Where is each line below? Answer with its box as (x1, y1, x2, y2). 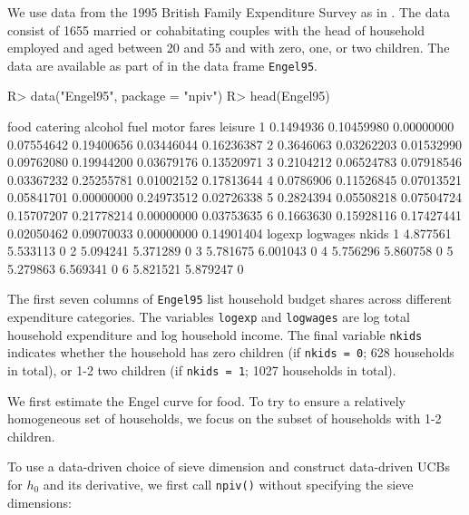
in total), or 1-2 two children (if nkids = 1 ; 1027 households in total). (7, 361, 396, 379)
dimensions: (7, 492, 72, 511)
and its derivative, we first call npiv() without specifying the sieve (43, 475, 414, 494)
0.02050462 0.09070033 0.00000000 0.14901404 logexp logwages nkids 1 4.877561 (7, 223, 452, 242)
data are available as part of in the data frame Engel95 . (7, 55, 318, 74)
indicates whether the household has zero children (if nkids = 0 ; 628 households (7, 343, 454, 362)
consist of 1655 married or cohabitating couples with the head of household (7, 20, 425, 39)
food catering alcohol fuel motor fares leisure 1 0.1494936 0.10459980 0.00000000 (7, 117, 454, 136)
